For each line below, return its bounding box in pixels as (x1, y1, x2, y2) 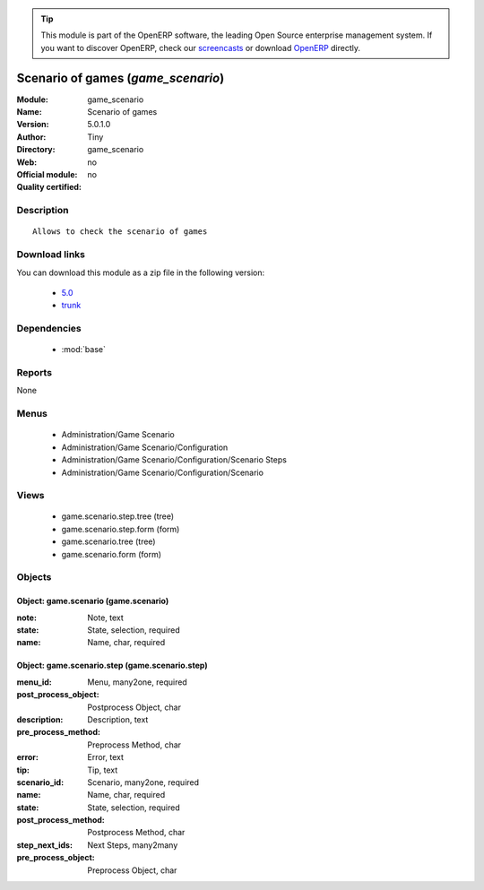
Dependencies (16, 323, 82, 335)
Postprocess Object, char (87, 702, 181, 713)
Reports (16, 367, 53, 379)
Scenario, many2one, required (87, 776, 200, 788)
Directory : (16, 144, 56, 155)
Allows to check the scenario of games (32, 227, 208, 237)
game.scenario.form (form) (61, 549, 161, 559)
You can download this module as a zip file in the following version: (16, 267, 265, 278)
